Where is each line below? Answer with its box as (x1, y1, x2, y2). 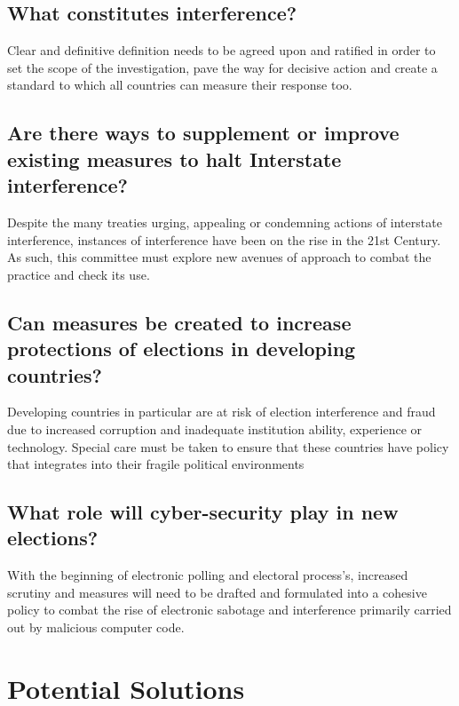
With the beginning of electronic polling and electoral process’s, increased (7, 566, 408, 584)
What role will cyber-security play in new (7, 498, 399, 526)
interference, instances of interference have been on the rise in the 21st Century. (7, 230, 441, 249)
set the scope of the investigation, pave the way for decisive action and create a (7, 58, 438, 76)
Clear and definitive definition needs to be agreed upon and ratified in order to (7, 41, 436, 59)
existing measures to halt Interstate (7, 145, 342, 172)
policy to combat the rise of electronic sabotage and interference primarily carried (7, 600, 452, 619)
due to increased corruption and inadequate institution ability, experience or (7, 419, 423, 438)
